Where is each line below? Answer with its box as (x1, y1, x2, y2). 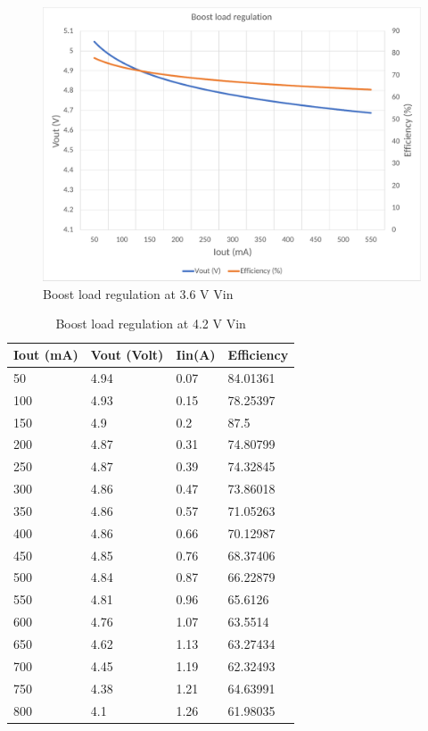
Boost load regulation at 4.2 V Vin (55, 314, 246, 333)
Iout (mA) (13, 345, 78, 364)
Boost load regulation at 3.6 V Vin (43, 284, 234, 303)
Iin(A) (176, 345, 216, 364)
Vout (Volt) (90, 345, 164, 364)
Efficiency (227, 345, 289, 364)
